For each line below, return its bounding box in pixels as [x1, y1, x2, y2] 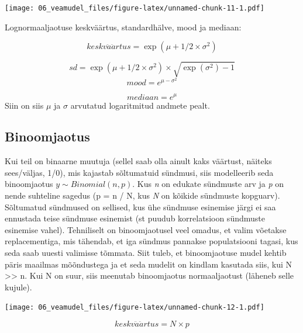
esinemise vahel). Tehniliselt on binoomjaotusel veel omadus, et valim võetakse [5, 223, 287, 235]
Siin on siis [5, 99, 44, 111]
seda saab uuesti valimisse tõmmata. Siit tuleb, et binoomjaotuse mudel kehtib [5, 247, 287, 259]
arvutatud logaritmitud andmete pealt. [70, 99, 210, 111]
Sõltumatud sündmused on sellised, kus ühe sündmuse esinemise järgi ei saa [5, 200, 276, 213]
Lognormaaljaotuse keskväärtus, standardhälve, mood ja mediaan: [5, 20, 242, 33]
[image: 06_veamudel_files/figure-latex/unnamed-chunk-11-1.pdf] [5, 4, 264, 12]
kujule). [5, 280, 32, 293]
